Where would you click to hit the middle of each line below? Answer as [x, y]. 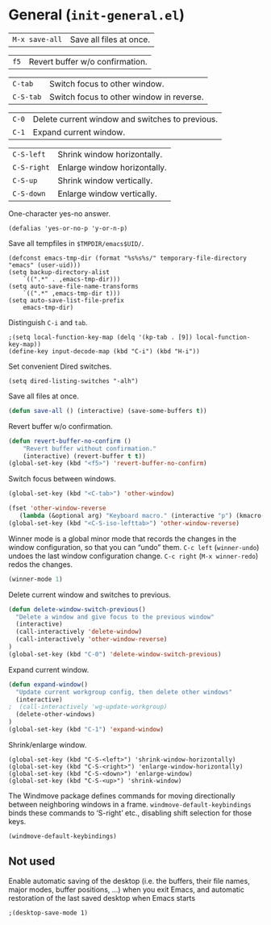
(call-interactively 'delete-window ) [79, 632]
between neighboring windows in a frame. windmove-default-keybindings [130, 804]
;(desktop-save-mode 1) [48, 913]
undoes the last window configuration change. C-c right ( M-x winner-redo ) [133, 556]
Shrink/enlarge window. [48, 744]
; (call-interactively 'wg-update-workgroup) [88, 707]
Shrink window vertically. [105, 181]
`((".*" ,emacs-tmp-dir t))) [72, 293]
